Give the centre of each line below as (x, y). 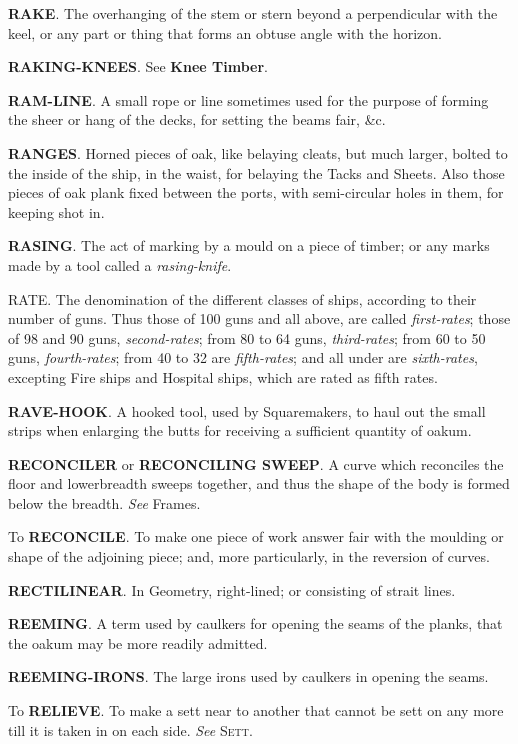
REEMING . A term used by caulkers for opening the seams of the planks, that (255, 623)
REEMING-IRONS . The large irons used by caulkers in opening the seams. (248, 676)
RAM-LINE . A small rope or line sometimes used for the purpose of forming (248, 99)
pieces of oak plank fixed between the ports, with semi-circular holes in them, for (256, 192)
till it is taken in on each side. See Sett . (130, 729)
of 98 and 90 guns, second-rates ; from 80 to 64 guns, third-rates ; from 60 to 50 (247, 337)
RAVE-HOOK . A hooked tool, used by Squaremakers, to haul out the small (247, 410)
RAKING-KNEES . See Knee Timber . (138, 66)
